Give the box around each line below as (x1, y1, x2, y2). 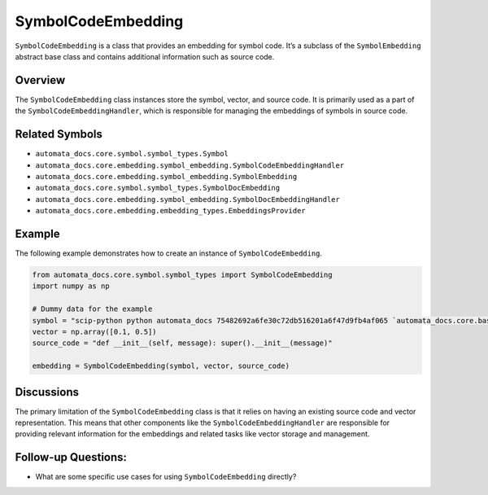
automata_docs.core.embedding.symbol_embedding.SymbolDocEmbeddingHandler (35, 195, 341, 204)
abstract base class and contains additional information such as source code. (15, 51, 275, 61)
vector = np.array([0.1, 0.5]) (32, 326, 158, 336)
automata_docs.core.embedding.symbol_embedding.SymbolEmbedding (35, 172, 298, 181)
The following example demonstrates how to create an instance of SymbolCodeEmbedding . (15, 248, 323, 258)
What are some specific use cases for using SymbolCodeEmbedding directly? (35, 472, 297, 482)
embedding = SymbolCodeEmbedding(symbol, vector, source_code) (32, 361, 290, 370)
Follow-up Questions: (15, 450, 128, 464)
